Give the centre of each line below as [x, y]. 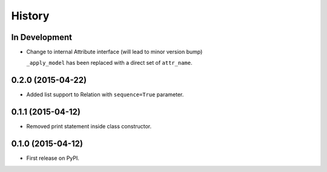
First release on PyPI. [53, 158]
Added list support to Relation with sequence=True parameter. [105, 94]
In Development [42, 37]
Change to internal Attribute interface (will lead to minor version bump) [114, 52]
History [30, 16]
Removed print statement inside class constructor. [89, 127]
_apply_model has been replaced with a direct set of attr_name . [109, 63]
